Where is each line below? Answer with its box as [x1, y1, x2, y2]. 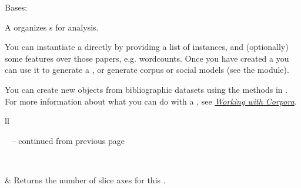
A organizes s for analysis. [5, 21, 99, 33]
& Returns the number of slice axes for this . [5, 173, 166, 186]
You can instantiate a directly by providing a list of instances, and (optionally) [5, 41, 289, 53]
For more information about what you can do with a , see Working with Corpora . [5, 95, 297, 107]
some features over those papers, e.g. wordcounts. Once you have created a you [5, 52, 289, 64]
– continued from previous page [11, 134, 125, 146]
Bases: [5, 1, 28, 13]
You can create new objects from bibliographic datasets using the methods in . [5, 83, 288, 95]
